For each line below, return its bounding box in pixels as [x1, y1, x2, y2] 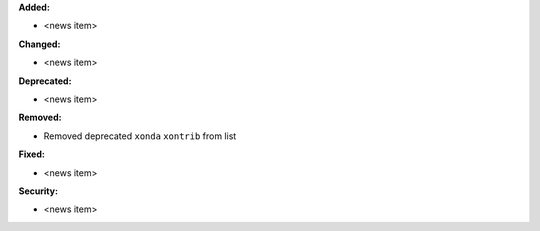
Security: [18, 185, 59, 197]
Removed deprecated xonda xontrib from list [43, 130, 237, 142]
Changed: [18, 38, 61, 50]
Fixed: [18, 148, 45, 160]
